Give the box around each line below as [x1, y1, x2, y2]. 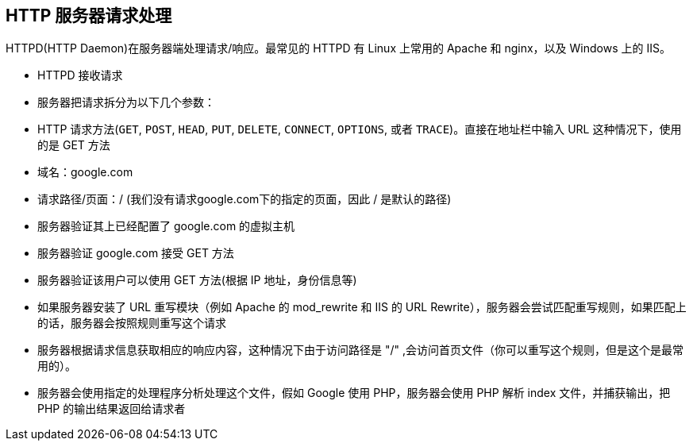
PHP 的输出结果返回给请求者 [37, 402, 186, 416]
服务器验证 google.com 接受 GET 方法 [37, 246, 234, 260]
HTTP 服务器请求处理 [6, 6, 172, 25]
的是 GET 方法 [37, 138, 110, 152]
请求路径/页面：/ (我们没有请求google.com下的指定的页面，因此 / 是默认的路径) [37, 192, 452, 206]
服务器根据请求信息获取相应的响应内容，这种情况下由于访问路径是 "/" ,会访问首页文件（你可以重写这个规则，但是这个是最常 [37, 343, 683, 357]
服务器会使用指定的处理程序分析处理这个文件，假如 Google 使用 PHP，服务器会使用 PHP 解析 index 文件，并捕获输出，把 [37, 386, 671, 400]
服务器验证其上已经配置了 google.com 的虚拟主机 [37, 219, 295, 233]
